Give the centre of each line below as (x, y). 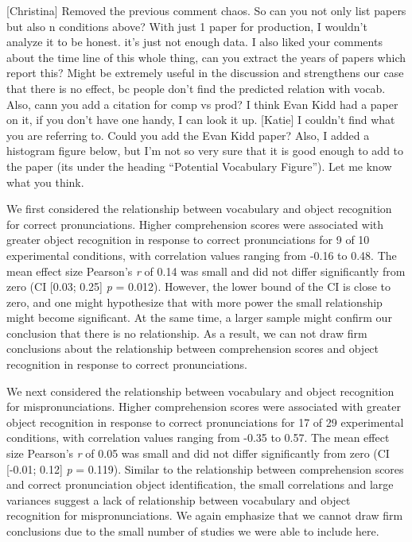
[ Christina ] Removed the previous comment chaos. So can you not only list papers (206, 10)
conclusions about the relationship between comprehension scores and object (193, 348)
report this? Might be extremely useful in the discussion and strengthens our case (205, 73)
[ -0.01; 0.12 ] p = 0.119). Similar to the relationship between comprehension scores (205, 468)
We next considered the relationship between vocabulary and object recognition (200, 391)
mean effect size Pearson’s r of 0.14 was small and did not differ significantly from (206, 271)
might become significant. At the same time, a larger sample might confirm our (199, 317)
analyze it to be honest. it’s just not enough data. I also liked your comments (194, 42)
